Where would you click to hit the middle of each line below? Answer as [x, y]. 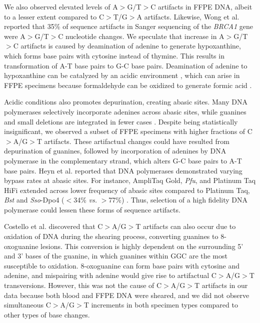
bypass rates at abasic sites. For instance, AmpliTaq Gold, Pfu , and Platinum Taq [130, 180]
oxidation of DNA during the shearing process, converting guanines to [111, 236]
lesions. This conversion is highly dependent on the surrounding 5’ [142, 246]
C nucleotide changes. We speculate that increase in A [141, 36]
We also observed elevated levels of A [61, 6]
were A [15, 36]
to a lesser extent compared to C [54, 16]
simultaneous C [27, 305]
